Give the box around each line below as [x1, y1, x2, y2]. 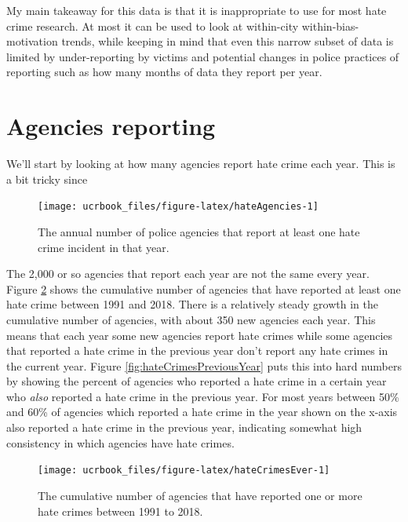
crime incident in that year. [38, 239, 169, 255]
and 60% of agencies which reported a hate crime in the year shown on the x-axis [6, 403, 398, 420]
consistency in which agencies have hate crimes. [6, 434, 235, 451]
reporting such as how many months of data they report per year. [6, 64, 322, 80]
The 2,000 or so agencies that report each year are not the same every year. [6, 265, 370, 282]
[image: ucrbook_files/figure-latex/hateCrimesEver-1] [38, 465, 330, 476]
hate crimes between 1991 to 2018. [38, 502, 203, 519]
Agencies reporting [6, 110, 216, 142]
